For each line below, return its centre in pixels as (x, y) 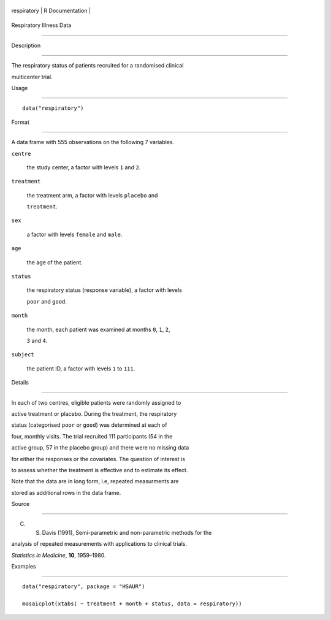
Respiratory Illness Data (41, 25)
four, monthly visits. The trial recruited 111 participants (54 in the (92, 436)
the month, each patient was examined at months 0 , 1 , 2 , (98, 329)
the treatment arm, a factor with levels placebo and (92, 195)
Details (20, 383)
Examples (24, 567)
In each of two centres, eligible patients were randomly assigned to (96, 402)
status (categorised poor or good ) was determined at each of (89, 425)
